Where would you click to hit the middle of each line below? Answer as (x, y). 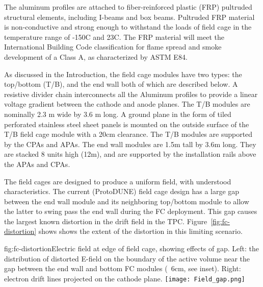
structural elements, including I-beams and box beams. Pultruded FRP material (129, 17)
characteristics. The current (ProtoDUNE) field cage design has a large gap (122, 191)
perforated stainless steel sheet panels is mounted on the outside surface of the (127, 124)
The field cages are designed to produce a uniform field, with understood (118, 181)
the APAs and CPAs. (37, 164)
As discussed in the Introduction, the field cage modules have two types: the (123, 74)
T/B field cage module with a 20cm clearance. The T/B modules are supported (128, 134)
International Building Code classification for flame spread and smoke (113, 47)
